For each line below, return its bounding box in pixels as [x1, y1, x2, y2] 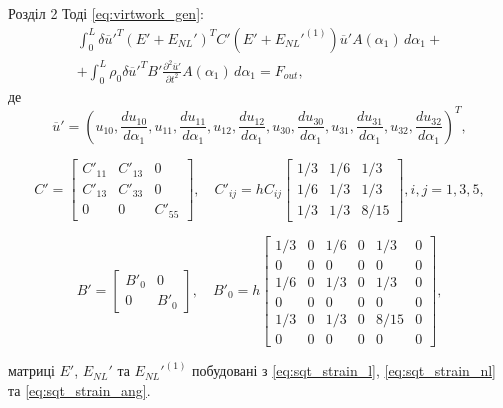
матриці [8, 360, 55, 381]
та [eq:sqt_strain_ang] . [8, 379, 151, 400]
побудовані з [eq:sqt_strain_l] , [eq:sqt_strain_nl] [192, 360, 496, 381]
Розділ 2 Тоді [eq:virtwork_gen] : [8, 3, 204, 23]
